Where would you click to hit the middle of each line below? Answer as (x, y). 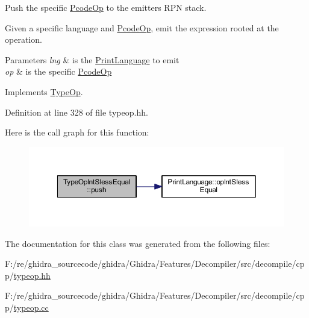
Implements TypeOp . (44, 91)
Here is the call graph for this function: (77, 132)
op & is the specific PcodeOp (58, 71)
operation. (23, 39)
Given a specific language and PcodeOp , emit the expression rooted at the (142, 27)
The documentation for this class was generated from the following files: (138, 243)
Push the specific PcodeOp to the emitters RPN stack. (106, 7)
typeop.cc (31, 307)
